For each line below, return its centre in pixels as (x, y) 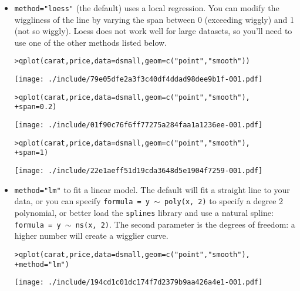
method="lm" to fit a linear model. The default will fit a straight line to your (152, 189)
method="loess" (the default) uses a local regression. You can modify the (147, 8)
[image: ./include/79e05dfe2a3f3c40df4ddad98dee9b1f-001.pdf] (139, 79)
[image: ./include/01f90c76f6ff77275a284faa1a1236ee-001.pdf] (139, 125)
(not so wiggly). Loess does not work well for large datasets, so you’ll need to (153, 31)
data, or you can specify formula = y (82, 201)
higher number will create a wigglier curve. (91, 236)
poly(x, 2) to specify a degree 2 (224, 201)
